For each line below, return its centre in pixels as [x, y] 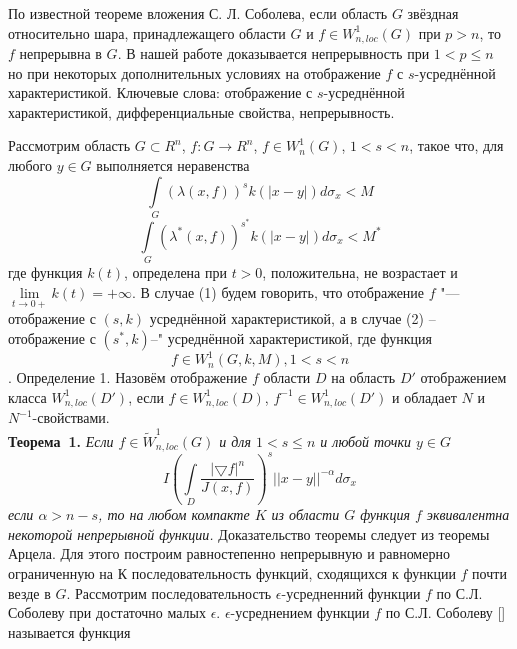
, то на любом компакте [174, 514]
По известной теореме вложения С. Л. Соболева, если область [198, 13]
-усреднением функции [300, 612]
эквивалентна [468, 514]
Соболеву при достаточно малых [107, 612]
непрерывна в [60, 53]
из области [305, 514]
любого [30, 165]
